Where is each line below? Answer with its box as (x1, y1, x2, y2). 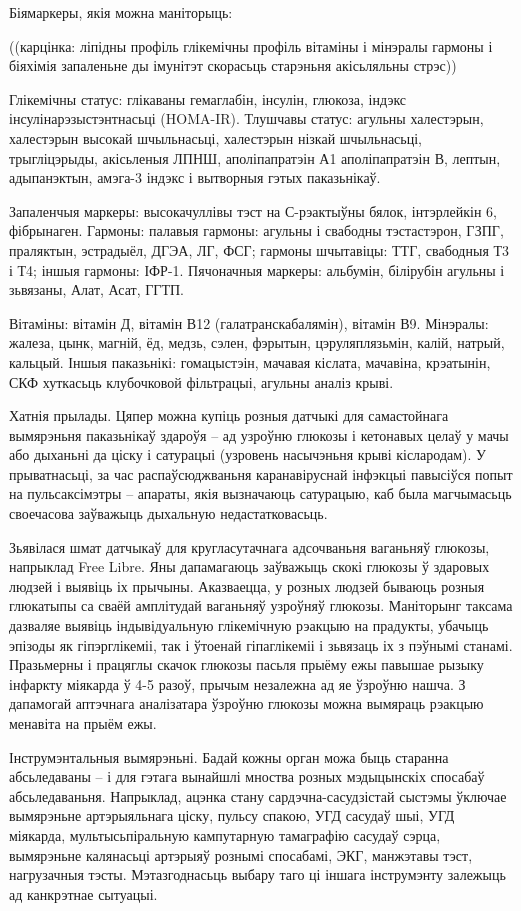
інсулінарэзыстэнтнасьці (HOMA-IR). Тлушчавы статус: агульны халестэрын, (9, 108, 484, 129)
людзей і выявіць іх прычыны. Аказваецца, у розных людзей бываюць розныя (9, 575, 485, 596)
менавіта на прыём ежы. (9, 713, 157, 733)
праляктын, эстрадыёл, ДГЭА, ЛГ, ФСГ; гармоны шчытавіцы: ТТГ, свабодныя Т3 (9, 239, 510, 260)
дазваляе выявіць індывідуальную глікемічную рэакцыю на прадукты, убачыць (9, 615, 489, 636)
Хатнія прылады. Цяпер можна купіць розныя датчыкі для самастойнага (9, 405, 449, 426)
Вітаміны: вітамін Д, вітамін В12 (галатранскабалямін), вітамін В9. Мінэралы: (9, 312, 489, 333)
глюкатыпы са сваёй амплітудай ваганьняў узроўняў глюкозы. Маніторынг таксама (9, 595, 513, 616)
